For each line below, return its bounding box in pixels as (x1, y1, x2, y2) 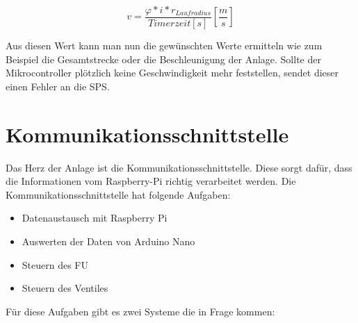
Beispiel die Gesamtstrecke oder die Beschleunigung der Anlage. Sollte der (6, 51, 321, 66)
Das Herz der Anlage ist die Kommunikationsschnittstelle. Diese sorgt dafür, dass (6, 160, 352, 174)
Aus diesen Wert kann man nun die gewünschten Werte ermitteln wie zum (6, 38, 323, 53)
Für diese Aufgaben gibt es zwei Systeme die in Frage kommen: (6, 304, 275, 318)
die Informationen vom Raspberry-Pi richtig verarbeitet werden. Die (6, 174, 296, 188)
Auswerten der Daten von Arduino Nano (22, 233, 195, 248)
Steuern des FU (22, 257, 89, 272)
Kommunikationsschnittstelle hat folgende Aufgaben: (6, 187, 231, 201)
